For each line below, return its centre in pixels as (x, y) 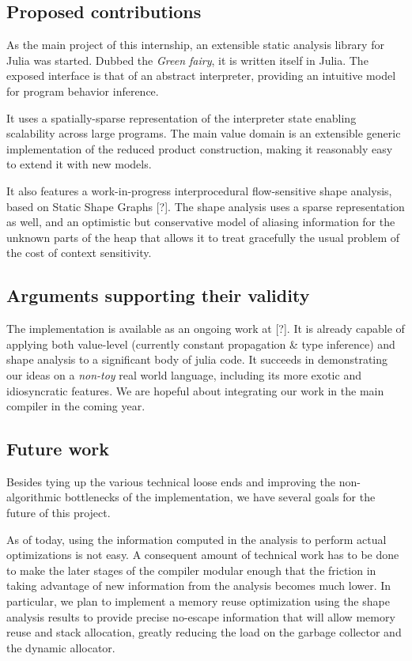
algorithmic (34, 497)
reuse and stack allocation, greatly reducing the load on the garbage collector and (204, 632)
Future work (58, 449)
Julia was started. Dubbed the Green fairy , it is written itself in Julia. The (187, 60)
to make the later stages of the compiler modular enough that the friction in (191, 570)
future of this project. (59, 513)
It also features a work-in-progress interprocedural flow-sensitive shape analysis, (199, 190)
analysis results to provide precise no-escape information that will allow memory (201, 616)
